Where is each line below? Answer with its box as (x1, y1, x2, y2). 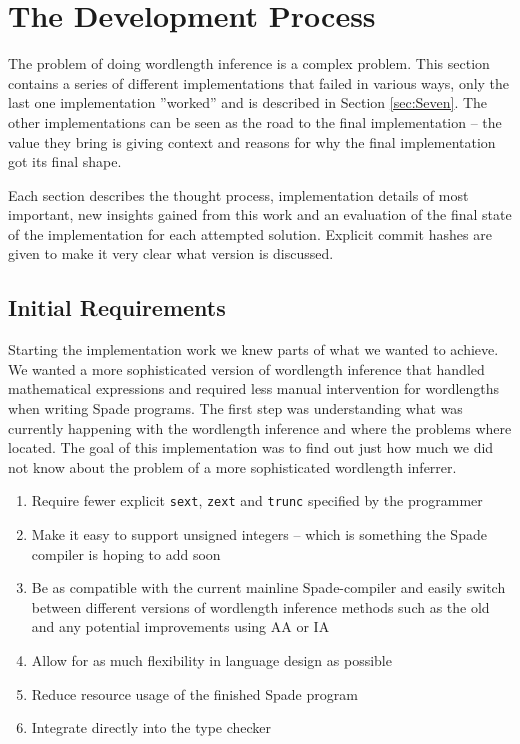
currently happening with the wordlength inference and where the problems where (8, 417, 512, 438)
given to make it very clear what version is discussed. (8, 243, 334, 264)
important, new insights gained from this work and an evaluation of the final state (8, 204, 512, 225)
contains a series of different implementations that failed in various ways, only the (8, 72, 510, 93)
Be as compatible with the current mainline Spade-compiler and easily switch (31, 577, 506, 598)
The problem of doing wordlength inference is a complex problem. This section (8, 53, 490, 74)
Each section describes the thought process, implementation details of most (8, 184, 469, 205)
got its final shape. (8, 151, 122, 172)
